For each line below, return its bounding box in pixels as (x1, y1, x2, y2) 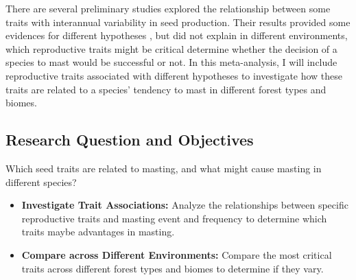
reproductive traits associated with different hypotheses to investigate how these (5, 68, 343, 82)
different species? (5, 174, 77, 189)
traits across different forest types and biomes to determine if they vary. (21, 261, 324, 275)
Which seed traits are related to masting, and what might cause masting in (5, 161, 322, 175)
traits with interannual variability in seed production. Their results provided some (5, 14, 351, 29)
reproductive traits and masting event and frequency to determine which (21, 211, 327, 225)
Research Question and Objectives (5, 129, 254, 150)
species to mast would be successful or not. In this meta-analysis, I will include (5, 55, 337, 69)
